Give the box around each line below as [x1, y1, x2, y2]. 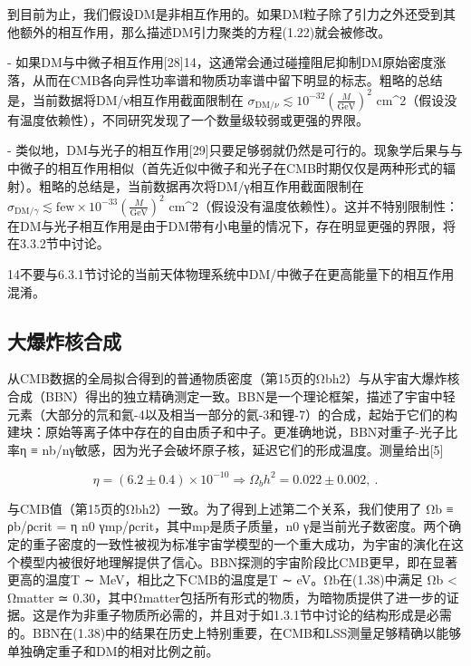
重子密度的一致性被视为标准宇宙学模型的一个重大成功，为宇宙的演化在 [32, 534, 451, 553]
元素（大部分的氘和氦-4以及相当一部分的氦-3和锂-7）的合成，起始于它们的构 [7, 404, 457, 423]
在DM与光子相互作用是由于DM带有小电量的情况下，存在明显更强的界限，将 [7, 216, 457, 235]
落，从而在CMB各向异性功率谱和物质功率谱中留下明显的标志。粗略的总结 [7, 70, 443, 89]
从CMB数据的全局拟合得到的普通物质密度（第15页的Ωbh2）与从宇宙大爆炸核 [7, 369, 460, 388]
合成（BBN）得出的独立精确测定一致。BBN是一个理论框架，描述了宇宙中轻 [7, 386, 456, 405]
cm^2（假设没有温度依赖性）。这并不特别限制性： [168, 196, 459, 215]
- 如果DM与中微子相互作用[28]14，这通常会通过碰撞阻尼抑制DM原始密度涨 [7, 53, 447, 72]
